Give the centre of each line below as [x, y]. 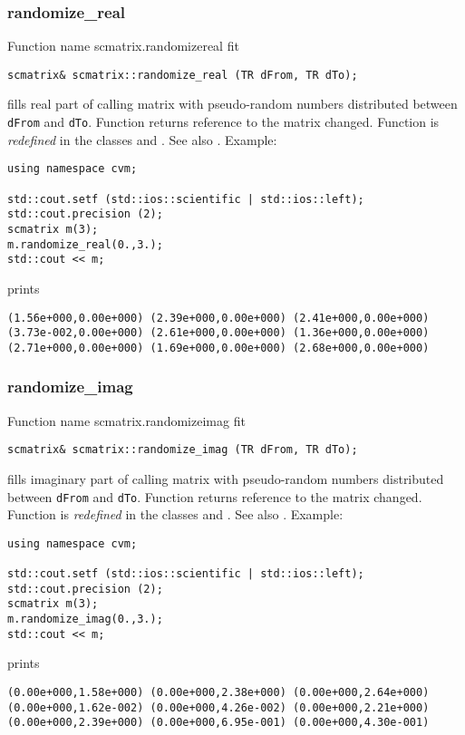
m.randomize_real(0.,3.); [85, 244]
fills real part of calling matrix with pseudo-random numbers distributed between [232, 104]
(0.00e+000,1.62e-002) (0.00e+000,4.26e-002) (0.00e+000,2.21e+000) [218, 707]
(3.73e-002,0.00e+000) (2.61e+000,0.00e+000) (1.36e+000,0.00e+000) [218, 333]
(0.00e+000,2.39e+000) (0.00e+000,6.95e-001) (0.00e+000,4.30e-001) [218, 723]
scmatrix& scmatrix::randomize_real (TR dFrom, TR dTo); [183, 75]
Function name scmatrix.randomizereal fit [123, 46]
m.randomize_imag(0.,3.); [85, 619]
